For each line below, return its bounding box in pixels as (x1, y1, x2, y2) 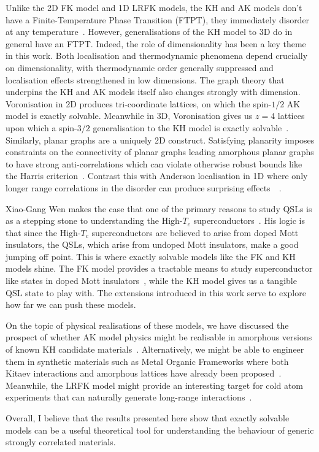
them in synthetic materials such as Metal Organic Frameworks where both (6, 354, 289, 367)
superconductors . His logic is (193, 214, 306, 227)
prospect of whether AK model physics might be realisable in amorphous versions (6, 331, 312, 343)
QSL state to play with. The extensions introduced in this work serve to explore (6, 286, 306, 299)
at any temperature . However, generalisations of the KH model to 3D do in (6, 25, 293, 38)
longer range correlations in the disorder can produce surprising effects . (6, 181, 282, 194)
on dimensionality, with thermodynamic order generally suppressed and (6, 61, 274, 74)
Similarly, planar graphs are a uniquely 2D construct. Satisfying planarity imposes (6, 133, 315, 146)
